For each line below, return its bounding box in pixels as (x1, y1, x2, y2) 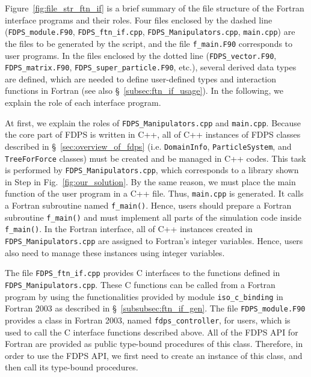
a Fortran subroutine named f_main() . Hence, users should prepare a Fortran (5, 199, 292, 212)
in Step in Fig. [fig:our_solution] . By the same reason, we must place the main (5, 175, 296, 188)
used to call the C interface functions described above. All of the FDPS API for (5, 325, 298, 338)
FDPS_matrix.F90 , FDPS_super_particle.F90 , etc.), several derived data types (5, 61, 297, 73)
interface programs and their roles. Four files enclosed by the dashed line (5, 13, 273, 26)
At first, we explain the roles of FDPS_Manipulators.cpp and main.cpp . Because (5, 116, 301, 129)
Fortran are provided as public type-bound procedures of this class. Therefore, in (5, 337, 303, 350)
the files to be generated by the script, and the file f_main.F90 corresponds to (5, 37, 293, 49)
